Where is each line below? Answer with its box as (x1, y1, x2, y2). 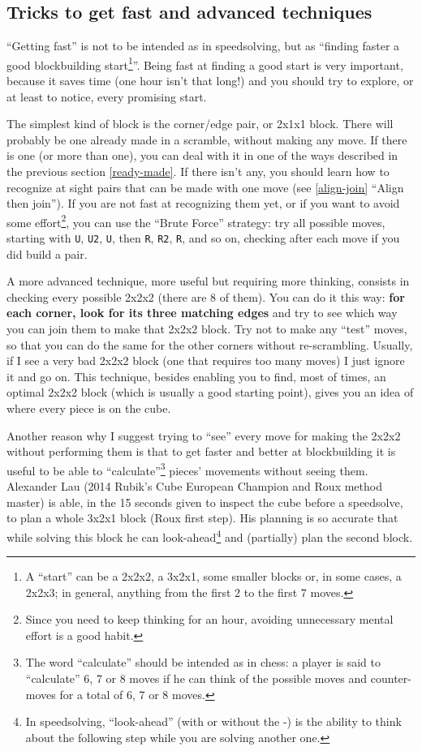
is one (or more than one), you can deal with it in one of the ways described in (6, 147, 398, 164)
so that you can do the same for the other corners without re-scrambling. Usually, (6, 336, 413, 353)
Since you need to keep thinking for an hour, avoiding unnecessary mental (25, 611, 394, 628)
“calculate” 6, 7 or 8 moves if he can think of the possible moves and (25, 670, 368, 687)
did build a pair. (6, 245, 88, 262)
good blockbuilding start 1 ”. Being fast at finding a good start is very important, (6, 54, 403, 73)
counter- (370, 670, 411, 687)
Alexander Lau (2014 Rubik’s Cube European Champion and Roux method (6, 478, 382, 495)
